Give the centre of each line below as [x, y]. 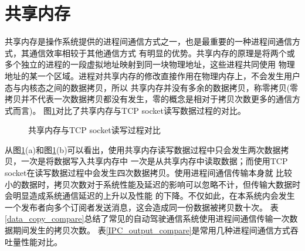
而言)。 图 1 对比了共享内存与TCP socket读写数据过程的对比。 [129, 110]
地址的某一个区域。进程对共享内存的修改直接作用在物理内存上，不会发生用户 [152, 75]
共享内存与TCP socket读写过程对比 [94, 130]
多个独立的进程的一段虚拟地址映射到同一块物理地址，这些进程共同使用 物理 [150, 64]
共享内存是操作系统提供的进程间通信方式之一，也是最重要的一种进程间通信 [148, 41]
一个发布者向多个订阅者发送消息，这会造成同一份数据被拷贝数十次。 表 [142, 207]
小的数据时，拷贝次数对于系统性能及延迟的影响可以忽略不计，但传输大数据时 [152, 184]
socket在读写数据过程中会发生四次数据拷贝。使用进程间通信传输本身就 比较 [149, 173]
